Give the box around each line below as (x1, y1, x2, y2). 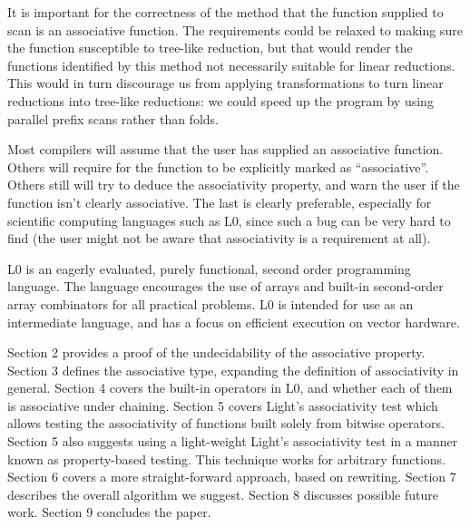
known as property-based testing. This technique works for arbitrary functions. (7, 449, 446, 468)
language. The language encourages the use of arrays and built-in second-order (7, 277, 444, 296)
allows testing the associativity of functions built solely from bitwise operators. (7, 414, 445, 433)
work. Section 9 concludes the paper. (7, 503, 211, 522)
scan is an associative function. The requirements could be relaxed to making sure (7, 20, 463, 39)
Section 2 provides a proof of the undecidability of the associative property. (7, 343, 426, 362)
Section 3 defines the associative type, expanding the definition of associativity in (7, 360, 459, 379)
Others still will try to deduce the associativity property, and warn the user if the (7, 175, 460, 194)
